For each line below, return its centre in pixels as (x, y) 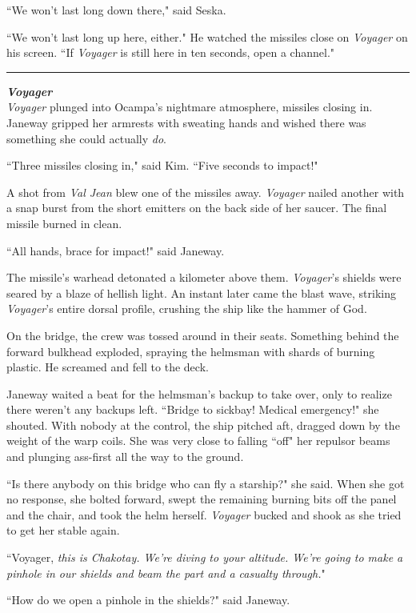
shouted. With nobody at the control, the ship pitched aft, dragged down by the (203, 425)
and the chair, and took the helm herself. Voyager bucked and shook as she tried (204, 514)
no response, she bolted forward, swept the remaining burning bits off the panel (202, 499)
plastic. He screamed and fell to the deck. (108, 367)
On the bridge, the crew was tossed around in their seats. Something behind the (203, 335)
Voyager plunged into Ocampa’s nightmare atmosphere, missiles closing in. (190, 107)
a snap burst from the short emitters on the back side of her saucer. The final (197, 208)
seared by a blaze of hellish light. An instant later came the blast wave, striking (201, 292)
